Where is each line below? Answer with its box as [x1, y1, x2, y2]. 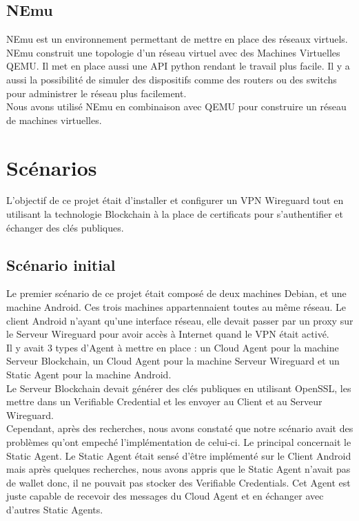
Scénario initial [6, 254, 116, 275]
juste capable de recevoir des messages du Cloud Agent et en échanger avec [6, 489, 324, 503]
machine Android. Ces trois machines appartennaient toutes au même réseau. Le [6, 300, 347, 314]
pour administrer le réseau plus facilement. [6, 85, 187, 100]
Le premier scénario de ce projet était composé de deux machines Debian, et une [6, 286, 347, 300]
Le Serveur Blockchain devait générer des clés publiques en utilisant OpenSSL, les [6, 380, 351, 395]
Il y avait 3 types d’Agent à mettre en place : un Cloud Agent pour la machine [6, 340, 339, 354]
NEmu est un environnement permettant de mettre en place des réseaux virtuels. [6, 32, 348, 46]
